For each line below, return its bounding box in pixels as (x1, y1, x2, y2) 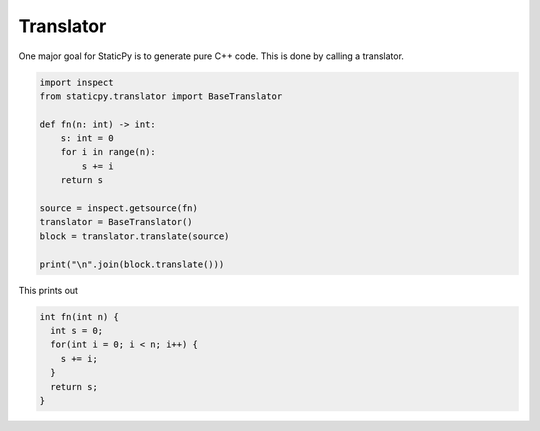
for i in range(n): (60, 146, 157, 158)
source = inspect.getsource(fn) (39, 203, 199, 214)
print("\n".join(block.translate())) (39, 258, 225, 270)
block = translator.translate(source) (39, 230, 230, 242)
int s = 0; (50, 325, 104, 336)
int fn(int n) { (39, 311, 120, 322)
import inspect (39, 76, 114, 88)
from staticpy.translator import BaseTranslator (39, 90, 283, 102)
